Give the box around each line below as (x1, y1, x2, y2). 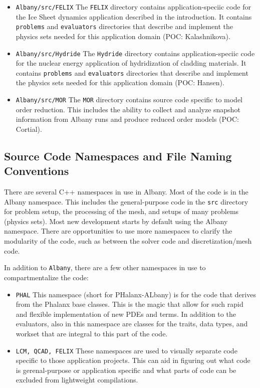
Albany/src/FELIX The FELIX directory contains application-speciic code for (16, 2, 251, 12)
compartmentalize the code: (4, 272, 89, 282)
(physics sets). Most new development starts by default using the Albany (4, 216, 228, 226)
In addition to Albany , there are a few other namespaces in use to (4, 262, 206, 273)
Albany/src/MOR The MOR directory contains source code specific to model (16, 94, 242, 104)
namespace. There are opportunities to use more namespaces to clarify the (4, 226, 232, 236)
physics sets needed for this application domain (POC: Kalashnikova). (16, 31, 230, 41)
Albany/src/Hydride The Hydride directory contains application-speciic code (16, 48, 255, 58)
